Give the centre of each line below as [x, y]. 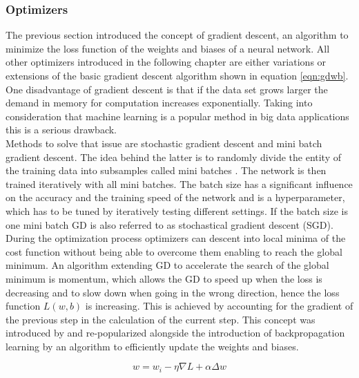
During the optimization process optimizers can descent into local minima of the [176, 238]
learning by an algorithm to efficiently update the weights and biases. [152, 346]
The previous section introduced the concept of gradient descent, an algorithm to [177, 35]
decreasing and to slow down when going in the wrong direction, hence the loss [173, 292]
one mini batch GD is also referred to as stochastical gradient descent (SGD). [169, 224]
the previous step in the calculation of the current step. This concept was [161, 319]
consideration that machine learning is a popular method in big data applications [177, 116]
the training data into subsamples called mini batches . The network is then [166, 170]
